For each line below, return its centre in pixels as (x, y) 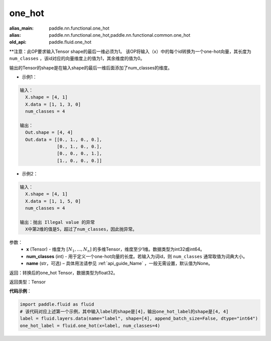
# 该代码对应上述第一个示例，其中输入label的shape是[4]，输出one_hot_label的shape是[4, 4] (124, 311)
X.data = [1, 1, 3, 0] (53, 104)
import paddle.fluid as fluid (57, 305)
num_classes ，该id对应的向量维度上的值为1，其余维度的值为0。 (77, 58)
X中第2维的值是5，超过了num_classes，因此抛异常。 (81, 229)
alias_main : (21, 28)
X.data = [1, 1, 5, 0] (53, 201)
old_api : (18, 42)
